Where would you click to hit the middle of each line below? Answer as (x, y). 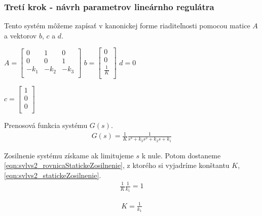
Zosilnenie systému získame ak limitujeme (69, 155)
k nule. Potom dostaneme (181, 155)
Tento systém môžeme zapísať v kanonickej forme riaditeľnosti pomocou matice (127, 26)
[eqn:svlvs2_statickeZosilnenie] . (53, 175)
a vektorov (21, 35)
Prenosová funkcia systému (46, 125)
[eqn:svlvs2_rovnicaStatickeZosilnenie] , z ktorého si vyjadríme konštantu (117, 165)
